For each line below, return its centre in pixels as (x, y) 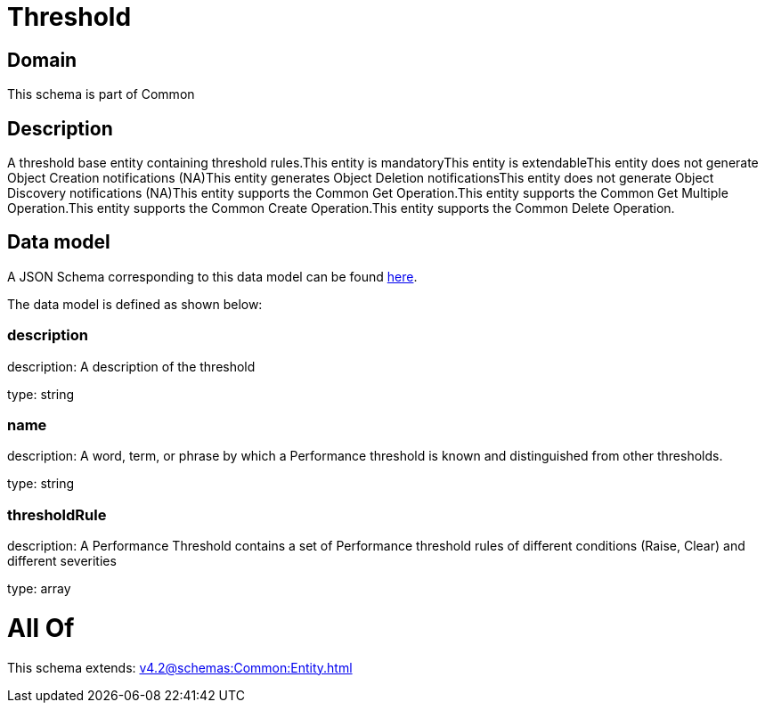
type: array (39, 589)
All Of (41, 628)
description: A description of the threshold (131, 366)
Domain (42, 60)
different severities (62, 561)
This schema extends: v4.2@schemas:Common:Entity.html (180, 667)
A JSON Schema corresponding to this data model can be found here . (212, 276)
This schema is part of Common (101, 94)
